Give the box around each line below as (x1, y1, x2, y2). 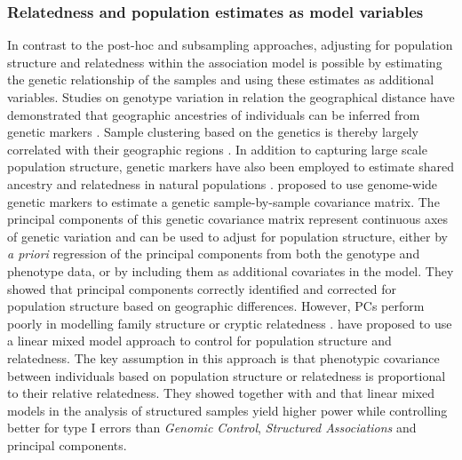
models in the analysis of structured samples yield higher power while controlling (7, 401, 448, 419)
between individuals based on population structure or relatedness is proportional (7, 366, 446, 385)
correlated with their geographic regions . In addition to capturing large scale (7, 139, 427, 158)
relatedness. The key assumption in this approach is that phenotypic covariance (7, 348, 440, 367)
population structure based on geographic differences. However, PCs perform (7, 297, 425, 315)
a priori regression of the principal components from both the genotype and (7, 244, 420, 263)
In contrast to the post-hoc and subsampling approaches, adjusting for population (7, 36, 453, 54)
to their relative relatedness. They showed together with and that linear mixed (7, 384, 435, 402)
